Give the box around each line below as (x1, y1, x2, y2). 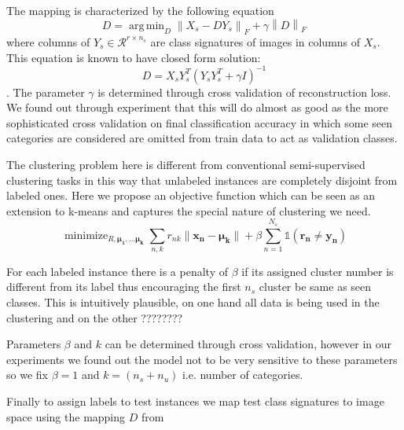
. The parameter (6, 83, 85, 100)
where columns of (6, 33, 90, 50)
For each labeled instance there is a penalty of (6, 263, 228, 279)
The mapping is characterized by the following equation (6, 2, 274, 18)
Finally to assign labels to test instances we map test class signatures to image (6, 393, 384, 410)
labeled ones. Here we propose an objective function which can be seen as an (6, 187, 375, 204)
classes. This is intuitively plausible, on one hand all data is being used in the (6, 294, 380, 311)
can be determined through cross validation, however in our (105, 336, 392, 352)
